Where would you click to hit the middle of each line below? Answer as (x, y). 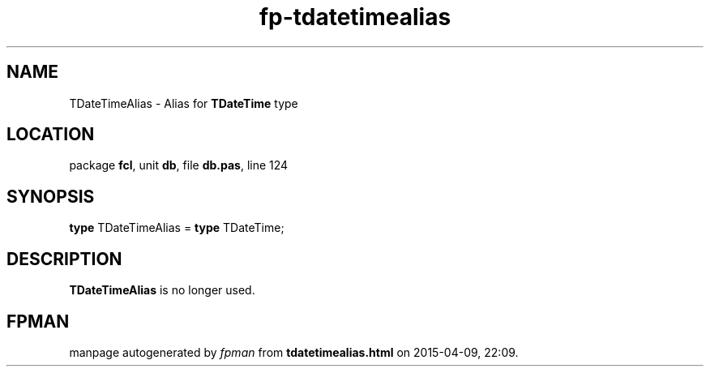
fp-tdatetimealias (355, 17)
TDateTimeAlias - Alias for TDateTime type (184, 103)
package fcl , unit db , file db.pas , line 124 (179, 165)
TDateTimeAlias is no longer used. (162, 290)
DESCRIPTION (64, 259)
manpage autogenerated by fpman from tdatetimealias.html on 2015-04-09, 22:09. (294, 352)
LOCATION (51, 135)
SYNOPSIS (51, 196)
